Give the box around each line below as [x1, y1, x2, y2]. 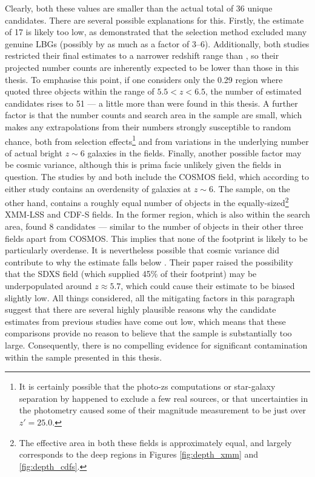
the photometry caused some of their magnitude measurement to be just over [19, 404, 307, 416]
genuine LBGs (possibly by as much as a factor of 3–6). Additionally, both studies [5, 37, 310, 50]
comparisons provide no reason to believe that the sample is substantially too [5, 327, 292, 339]
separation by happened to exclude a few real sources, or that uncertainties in [19, 392, 308, 404]
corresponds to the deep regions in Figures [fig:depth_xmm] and [19, 448, 259, 461]
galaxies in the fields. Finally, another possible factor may [87, 146, 302, 159]
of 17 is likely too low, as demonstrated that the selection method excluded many [5, 25, 307, 38]
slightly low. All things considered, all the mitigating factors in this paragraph [5, 291, 295, 304]
